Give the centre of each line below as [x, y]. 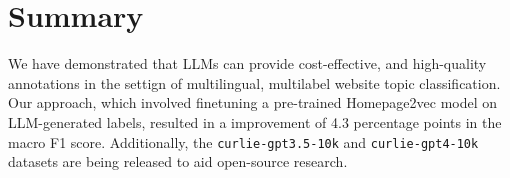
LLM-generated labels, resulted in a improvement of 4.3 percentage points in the [255, 121]
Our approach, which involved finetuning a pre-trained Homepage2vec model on [253, 102]
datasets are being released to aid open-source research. [178, 161]
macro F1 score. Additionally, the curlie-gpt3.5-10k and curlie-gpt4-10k [243, 141]
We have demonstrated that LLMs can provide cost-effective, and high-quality [247, 63]
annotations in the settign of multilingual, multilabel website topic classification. [254, 82]
